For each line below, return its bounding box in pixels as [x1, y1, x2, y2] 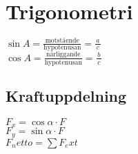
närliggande [46, 51, 81, 58]
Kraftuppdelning [6, 85, 127, 106]
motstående [45, 37, 79, 45]
